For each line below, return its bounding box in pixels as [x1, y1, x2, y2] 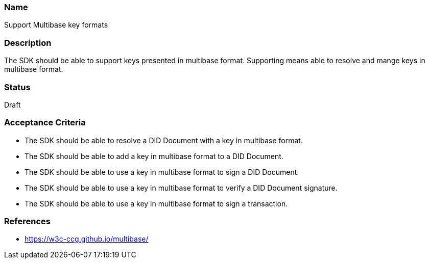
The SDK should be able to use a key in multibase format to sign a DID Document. [25, 167, 299, 176]
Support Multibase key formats [4, 20, 108, 30]
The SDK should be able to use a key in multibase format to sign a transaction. [25, 199, 288, 208]
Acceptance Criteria [4, 117, 86, 128]
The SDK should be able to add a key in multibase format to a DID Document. [25, 151, 283, 161]
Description [4, 37, 52, 48]
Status [4, 82, 31, 92]
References [4, 216, 51, 226]
